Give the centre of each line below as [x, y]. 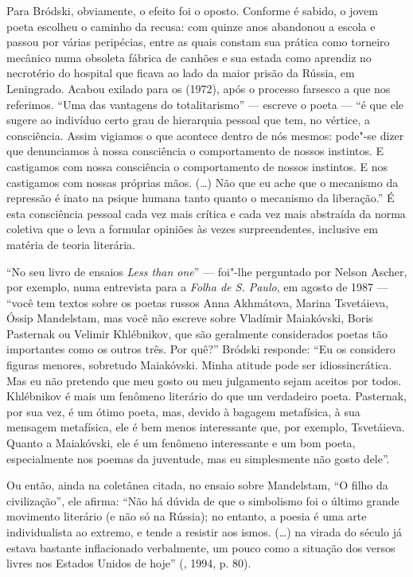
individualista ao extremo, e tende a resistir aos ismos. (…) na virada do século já [204, 532]
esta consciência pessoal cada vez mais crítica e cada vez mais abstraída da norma [206, 213]
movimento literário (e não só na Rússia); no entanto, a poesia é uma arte [187, 516]
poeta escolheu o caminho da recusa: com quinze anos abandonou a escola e [191, 26]
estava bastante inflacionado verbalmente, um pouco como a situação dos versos [201, 547]
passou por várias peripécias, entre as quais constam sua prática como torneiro [198, 42]
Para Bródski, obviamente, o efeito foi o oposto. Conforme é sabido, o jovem [192, 10]
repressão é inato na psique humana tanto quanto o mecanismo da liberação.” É [201, 198]
